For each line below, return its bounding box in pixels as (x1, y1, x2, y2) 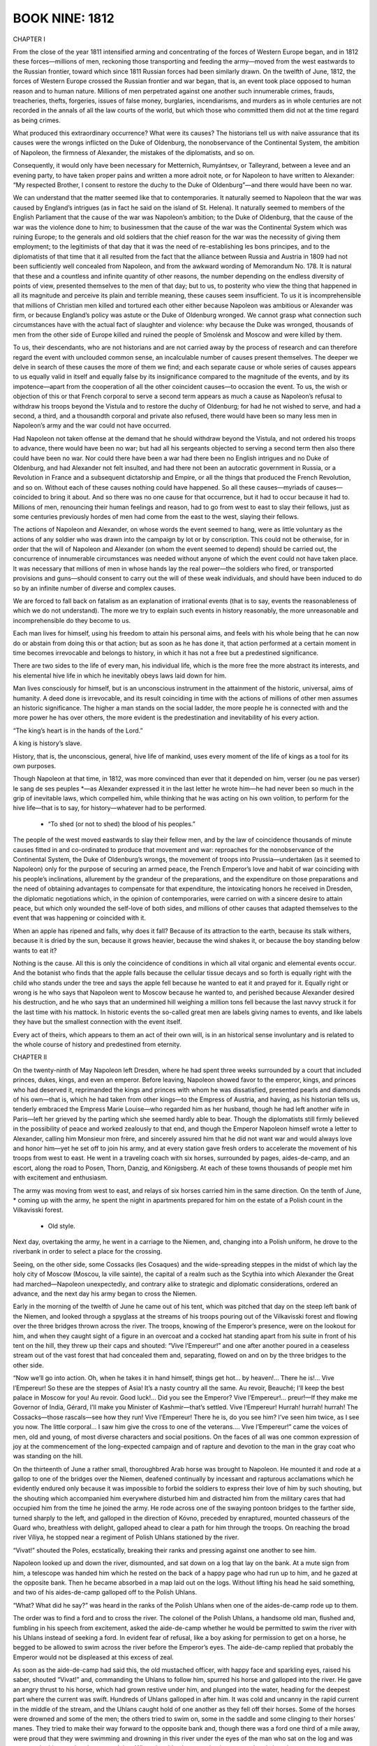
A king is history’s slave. (13, 739, 82, 747)
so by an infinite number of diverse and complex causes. (13, 584, 177, 592)
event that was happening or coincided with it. (13, 914, 147, 922)
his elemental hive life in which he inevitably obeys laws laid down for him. (13, 671, 227, 680)
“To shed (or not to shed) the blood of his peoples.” (47, 819, 195, 828)
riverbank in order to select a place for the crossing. (13, 1247, 163, 1256)
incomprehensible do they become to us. (13, 616, 131, 624)
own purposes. (13, 761, 57, 770)
